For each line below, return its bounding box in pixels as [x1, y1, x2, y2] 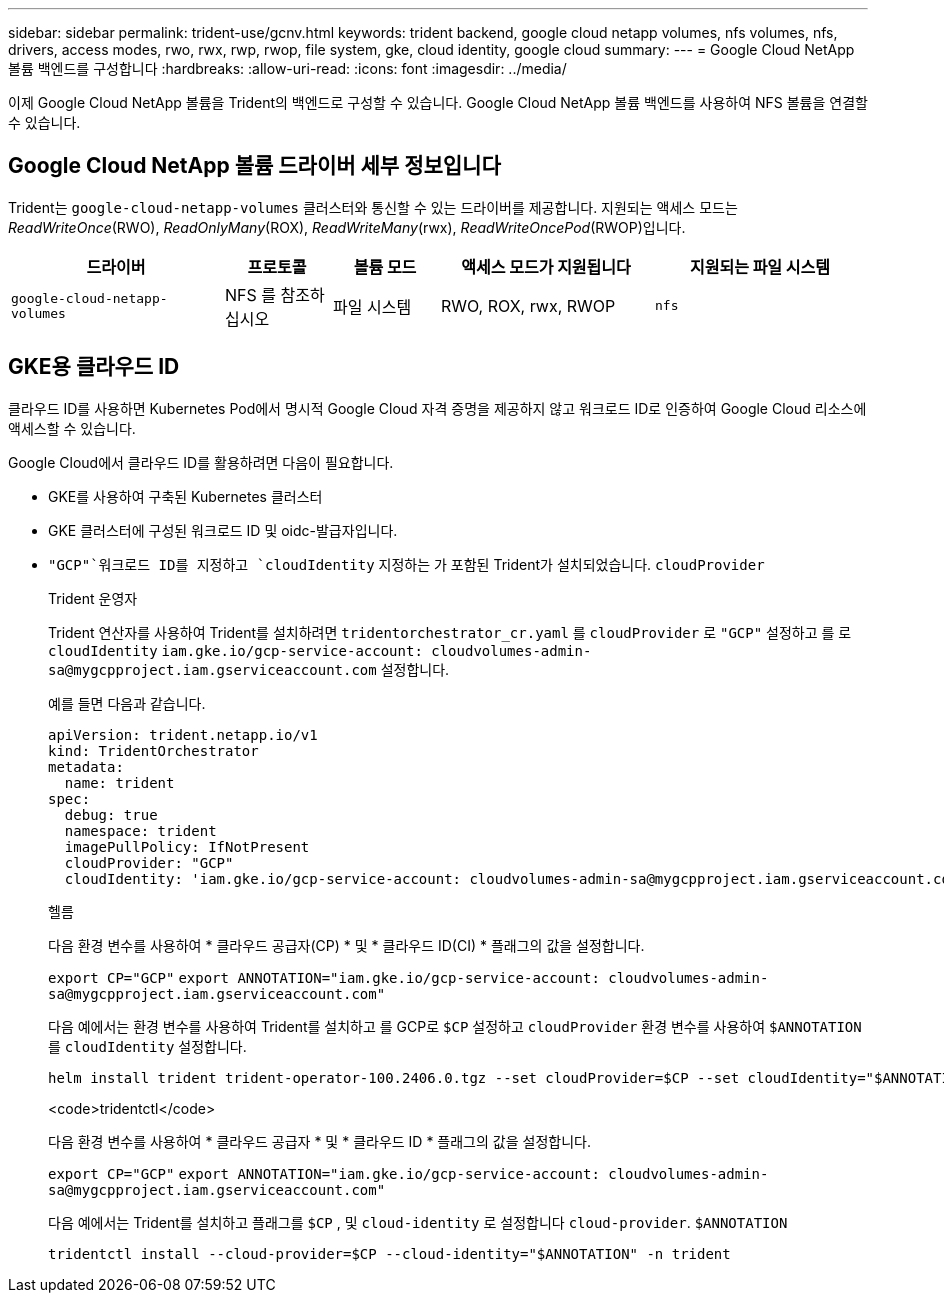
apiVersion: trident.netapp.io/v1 [48, 726, 318, 743]
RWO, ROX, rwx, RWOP [441, 295, 616, 316]
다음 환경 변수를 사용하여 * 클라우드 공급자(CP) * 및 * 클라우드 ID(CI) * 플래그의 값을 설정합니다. [48, 936, 645, 954]
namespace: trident [64, 822, 217, 839]
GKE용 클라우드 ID [8, 354, 180, 380]
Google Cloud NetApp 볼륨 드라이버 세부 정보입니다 [8, 153, 501, 179]
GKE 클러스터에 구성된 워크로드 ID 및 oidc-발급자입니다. [48, 521, 398, 539]
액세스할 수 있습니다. [8, 419, 136, 437]
